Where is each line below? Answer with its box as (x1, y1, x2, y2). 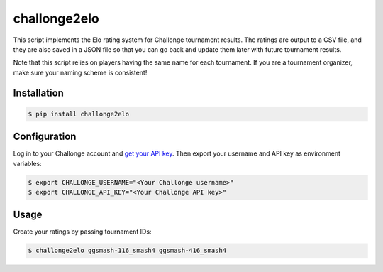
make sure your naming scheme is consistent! (13, 68, 148, 77)
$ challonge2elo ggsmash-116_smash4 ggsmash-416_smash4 (28, 246, 227, 255)
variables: (13, 159, 42, 168)
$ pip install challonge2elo (28, 110, 130, 118)
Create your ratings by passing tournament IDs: (13, 227, 152, 236)
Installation (13, 87, 64, 99)
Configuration (13, 131, 77, 143)
